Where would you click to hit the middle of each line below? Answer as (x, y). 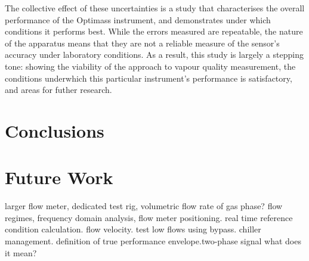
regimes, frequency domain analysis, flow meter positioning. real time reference (149, 217)
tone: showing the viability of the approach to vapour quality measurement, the (150, 66)
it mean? (21, 252)
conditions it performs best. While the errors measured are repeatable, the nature (154, 31)
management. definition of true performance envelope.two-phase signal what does (153, 241)
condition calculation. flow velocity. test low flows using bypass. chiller (133, 229)
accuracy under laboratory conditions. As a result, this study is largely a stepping (154, 55)
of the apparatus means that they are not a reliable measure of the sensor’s (142, 43)
